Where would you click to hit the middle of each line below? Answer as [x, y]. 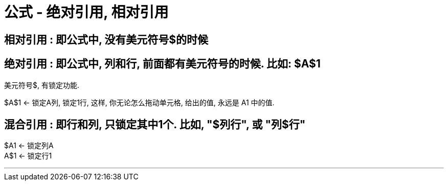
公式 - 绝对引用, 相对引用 [86, 12]
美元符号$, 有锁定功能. [42, 85]
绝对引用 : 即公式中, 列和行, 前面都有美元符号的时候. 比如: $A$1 [162, 64]
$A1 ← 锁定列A [29, 146]
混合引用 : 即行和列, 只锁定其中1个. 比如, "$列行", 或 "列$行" [155, 125]
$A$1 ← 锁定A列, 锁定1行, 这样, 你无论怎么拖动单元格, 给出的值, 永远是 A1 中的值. [139, 102]
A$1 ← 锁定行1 [28, 156]
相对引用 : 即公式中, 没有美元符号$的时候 [106, 39]
